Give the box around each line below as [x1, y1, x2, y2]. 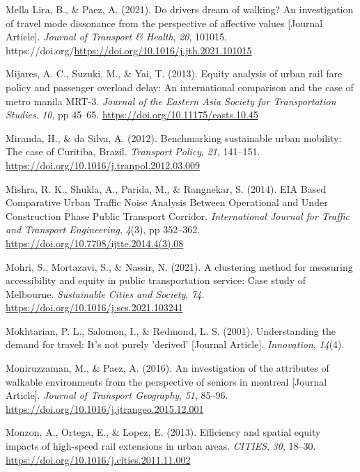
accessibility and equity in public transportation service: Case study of [6, 273, 306, 288]
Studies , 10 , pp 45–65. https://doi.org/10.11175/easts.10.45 [6, 107, 258, 122]
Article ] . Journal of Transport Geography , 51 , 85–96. [6, 388, 228, 402]
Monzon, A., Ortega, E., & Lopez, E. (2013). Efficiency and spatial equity [6, 425, 321, 439]
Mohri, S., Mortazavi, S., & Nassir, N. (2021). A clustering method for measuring [6, 259, 353, 274]
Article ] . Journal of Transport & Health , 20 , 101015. [6, 29, 227, 44]
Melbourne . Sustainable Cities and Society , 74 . [6, 286, 205, 301]
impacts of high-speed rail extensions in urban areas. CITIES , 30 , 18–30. [6, 439, 316, 453]
